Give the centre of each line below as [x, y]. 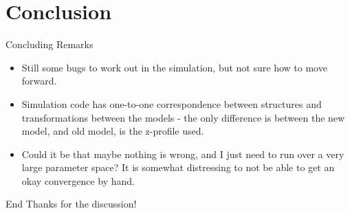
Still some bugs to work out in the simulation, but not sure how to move [174, 67]
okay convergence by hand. [78, 180]
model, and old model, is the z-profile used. [113, 131]
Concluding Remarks [50, 44]
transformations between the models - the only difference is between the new [183, 117]
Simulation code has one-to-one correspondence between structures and [172, 103]
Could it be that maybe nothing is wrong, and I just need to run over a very [183, 154]
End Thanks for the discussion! [71, 204]
